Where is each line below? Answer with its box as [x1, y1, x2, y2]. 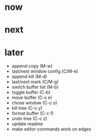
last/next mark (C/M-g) [11, 79, 59, 85]
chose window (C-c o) [11, 100, 58, 106]
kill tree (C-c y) [11, 105, 43, 111]
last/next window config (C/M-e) [11, 68, 78, 74]
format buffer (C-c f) [11, 110, 54, 116]
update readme [11, 121, 43, 127]
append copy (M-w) [11, 63, 53, 69]
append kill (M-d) [11, 74, 47, 80]
